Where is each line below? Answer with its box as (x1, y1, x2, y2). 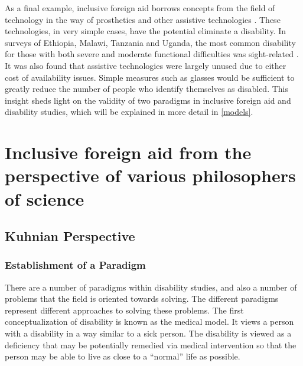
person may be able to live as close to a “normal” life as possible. (5, 350, 240, 362)
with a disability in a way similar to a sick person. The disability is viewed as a (5, 327, 292, 339)
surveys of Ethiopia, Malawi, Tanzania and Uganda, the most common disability (5, 36, 296, 48)
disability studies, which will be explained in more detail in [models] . (5, 105, 253, 118)
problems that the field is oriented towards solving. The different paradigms (5, 292, 279, 305)
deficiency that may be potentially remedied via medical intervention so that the (5, 338, 297, 351)
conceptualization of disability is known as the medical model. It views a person (5, 315, 294, 328)
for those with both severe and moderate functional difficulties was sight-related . (5, 48, 299, 60)
